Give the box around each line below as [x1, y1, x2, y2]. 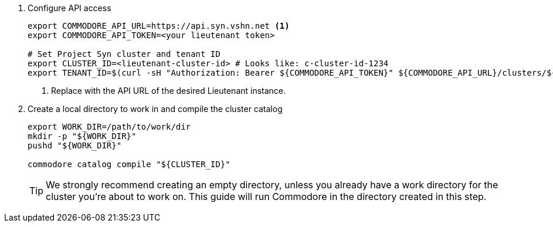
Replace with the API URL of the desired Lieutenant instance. [51, 86, 286, 96]
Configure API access [28, 3, 111, 13]
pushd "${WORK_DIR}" [28, 141, 122, 150]
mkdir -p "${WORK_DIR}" [28, 131, 137, 141]
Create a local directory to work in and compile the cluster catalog [28, 104, 283, 114]
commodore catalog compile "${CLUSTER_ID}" [28, 160, 230, 169]
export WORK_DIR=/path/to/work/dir [28, 122, 191, 131]
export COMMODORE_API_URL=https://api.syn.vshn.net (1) [28, 21, 290, 31]
